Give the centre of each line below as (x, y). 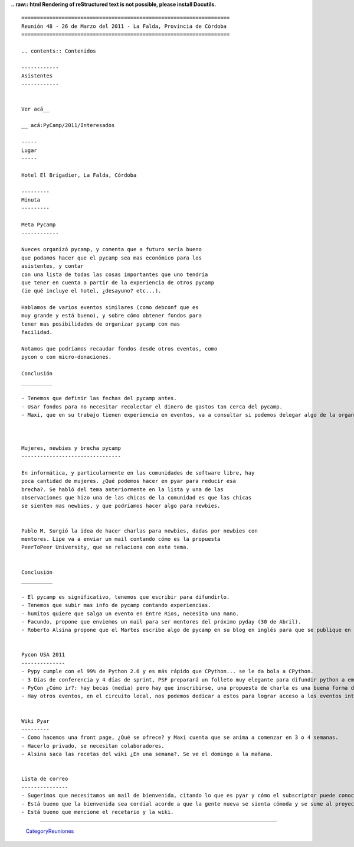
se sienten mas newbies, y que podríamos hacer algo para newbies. (121, 506)
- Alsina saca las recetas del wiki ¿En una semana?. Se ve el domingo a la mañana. (147, 754)
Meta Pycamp (39, 225)
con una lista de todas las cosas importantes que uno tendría (115, 274)
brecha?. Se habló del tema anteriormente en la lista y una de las (122, 489)
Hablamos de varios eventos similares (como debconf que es (110, 308)
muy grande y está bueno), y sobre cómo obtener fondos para (112, 316)
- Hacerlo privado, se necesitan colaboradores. (93, 746)
